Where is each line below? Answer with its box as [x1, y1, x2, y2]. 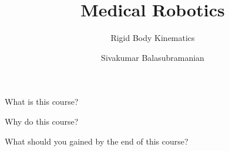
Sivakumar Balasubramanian [101, 51, 204, 63]
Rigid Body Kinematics [110, 32, 195, 44]
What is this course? [5, 95, 79, 108]
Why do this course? [5, 115, 79, 127]
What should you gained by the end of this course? [5, 135, 188, 147]
